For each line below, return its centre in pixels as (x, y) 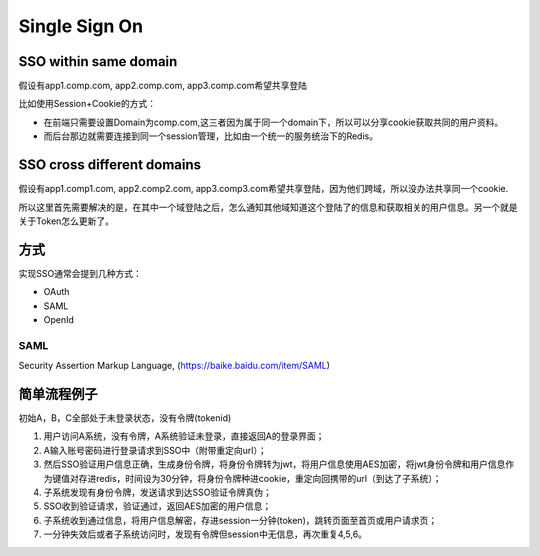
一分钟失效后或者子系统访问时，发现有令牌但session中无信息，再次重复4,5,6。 (205, 534)
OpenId (59, 319)
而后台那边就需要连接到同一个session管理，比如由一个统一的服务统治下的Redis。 (211, 136)
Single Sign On (81, 26)
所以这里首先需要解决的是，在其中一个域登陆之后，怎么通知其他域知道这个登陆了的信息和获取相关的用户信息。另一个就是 (268, 207)
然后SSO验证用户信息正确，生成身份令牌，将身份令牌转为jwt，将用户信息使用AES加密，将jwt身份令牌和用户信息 (274, 464)
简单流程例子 (58, 393)
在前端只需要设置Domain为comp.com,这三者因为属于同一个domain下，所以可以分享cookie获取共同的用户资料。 (273, 122)
